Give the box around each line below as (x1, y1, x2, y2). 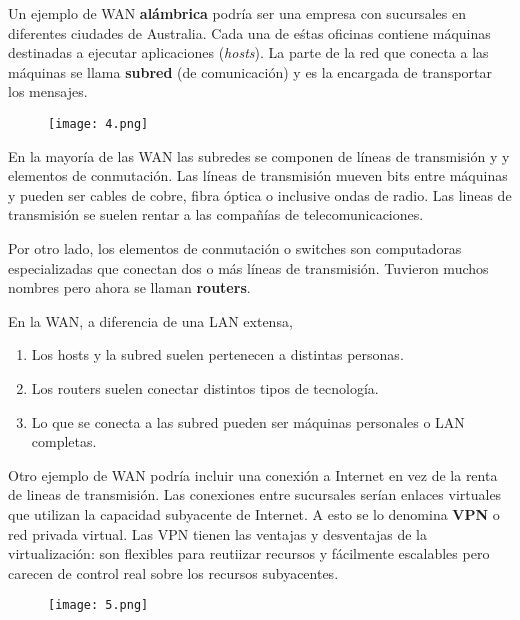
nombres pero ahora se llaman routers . (8, 277, 251, 298)
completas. (31, 431, 97, 452)
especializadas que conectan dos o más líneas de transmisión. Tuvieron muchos (8, 257, 489, 278)
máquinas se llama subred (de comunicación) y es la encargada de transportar (8, 61, 492, 82)
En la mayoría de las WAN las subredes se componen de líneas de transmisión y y (8, 145, 510, 166)
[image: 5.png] (48, 598, 149, 613)
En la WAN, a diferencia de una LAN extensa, (8, 310, 293, 331)
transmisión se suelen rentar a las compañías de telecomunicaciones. (8, 204, 424, 225)
